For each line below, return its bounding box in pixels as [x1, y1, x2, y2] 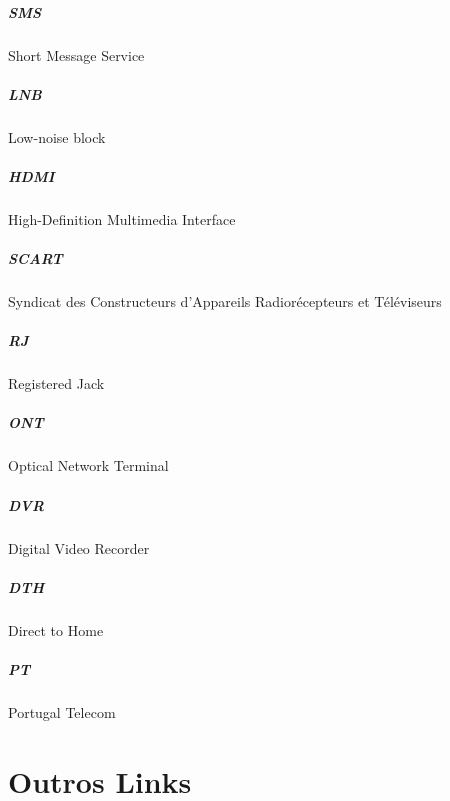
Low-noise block [8, 126, 106, 147]
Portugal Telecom [8, 701, 116, 722]
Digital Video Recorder [8, 537, 150, 558]
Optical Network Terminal [8, 455, 169, 476]
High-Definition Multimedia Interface [8, 208, 236, 229]
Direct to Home [8, 619, 104, 640]
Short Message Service [8, 44, 145, 65]
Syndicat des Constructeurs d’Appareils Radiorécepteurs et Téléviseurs [8, 291, 442, 312]
